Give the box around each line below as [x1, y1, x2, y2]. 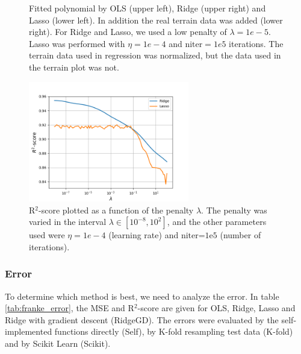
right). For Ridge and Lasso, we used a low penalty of [29, 25, 227, 38]
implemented [5, 325, 52, 338]
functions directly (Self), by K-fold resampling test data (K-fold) [54, 325, 293, 338]
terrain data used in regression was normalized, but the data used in [29, 49, 281, 62]
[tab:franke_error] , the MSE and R [5, 302, 134, 314]
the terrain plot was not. [29, 60, 119, 73]
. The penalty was [201, 203, 267, 216]
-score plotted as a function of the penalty [39, 203, 194, 216]
